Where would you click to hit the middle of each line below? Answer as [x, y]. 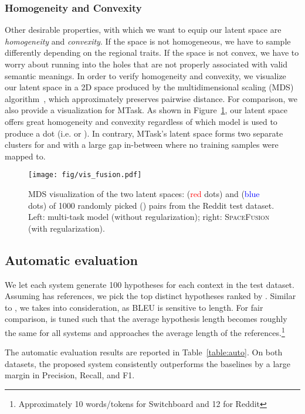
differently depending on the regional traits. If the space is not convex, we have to [152, 52]
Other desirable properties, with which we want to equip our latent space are [143, 30]
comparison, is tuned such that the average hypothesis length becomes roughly [146, 319]
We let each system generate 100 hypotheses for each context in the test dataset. [150, 284]
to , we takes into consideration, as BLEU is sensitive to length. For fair [134, 307]
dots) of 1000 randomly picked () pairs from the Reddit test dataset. [151, 205]
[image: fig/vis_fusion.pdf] [85, 175]
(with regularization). [67, 228]
